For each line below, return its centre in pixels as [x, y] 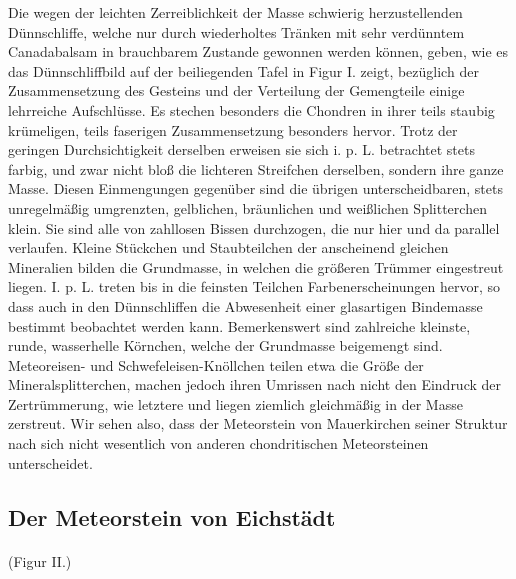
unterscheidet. [50, 462]
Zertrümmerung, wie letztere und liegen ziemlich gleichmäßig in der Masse [235, 403]
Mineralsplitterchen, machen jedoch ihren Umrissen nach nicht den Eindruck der [255, 384]
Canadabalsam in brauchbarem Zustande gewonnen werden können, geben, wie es [258, 51]
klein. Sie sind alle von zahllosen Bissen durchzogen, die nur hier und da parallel [254, 227]
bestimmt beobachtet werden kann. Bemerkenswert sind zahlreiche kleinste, [239, 325]
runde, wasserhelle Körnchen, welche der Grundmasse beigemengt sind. [225, 345]
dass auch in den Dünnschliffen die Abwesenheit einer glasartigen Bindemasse [245, 305]
